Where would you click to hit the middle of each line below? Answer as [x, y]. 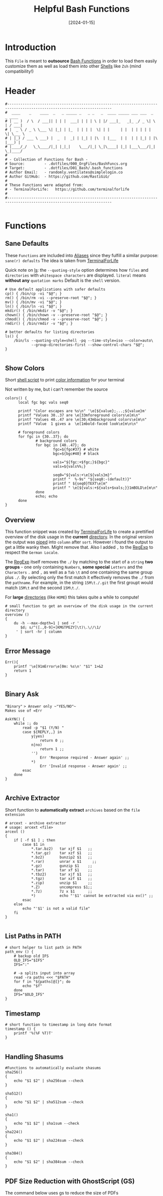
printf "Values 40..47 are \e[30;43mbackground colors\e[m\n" [82, 420]
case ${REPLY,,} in [42, 732]
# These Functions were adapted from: [44, 185]
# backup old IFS [31, 956]
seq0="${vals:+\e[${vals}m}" [82, 475]
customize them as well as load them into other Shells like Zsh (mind [73, 66]
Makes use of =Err [24, 711]
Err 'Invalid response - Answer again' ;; [83, 766]
